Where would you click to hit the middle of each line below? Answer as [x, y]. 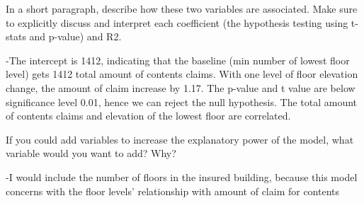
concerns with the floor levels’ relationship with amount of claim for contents [173, 191]
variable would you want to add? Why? [91, 153]
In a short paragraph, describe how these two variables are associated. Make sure [182, 8]
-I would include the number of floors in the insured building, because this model [182, 176]
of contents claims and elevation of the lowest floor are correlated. [148, 116]
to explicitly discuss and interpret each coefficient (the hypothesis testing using [177, 22]
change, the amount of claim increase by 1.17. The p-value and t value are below [181, 87]
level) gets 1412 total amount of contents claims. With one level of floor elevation [182, 74]
